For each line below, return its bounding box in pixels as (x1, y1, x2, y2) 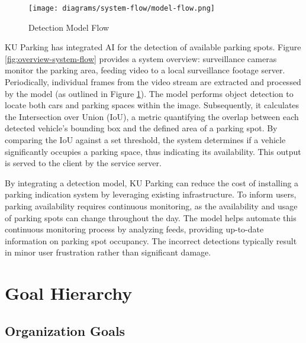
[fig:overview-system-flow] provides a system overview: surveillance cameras (5, 52, 277, 64)
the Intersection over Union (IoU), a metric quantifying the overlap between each (5, 110, 299, 122)
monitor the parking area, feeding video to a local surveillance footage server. (5, 64, 285, 76)
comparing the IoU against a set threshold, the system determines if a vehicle (5, 134, 286, 145)
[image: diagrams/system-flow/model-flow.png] (28, 4, 215, 12)
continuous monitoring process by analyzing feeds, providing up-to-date (5, 223, 264, 235)
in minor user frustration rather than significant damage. (5, 246, 211, 258)
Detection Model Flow (28, 21, 109, 33)
